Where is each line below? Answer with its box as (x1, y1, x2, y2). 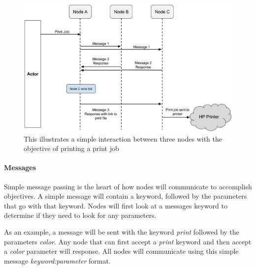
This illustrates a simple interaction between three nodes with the (24, 133, 222, 144)
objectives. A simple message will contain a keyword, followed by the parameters (4, 191, 247, 201)
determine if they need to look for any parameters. (4, 210, 157, 220)
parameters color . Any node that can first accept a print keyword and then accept (4, 236, 252, 246)
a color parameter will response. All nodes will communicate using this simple (4, 246, 239, 256)
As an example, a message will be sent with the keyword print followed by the (4, 226, 239, 237)
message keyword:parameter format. (4, 255, 111, 266)
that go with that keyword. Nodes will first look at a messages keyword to (4, 200, 227, 210)
